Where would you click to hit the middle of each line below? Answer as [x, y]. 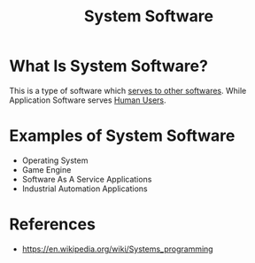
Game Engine [46, 169]
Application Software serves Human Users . [88, 100]
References [52, 224]
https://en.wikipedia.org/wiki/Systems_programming [118, 249]
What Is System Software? [108, 66]
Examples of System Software [122, 136]
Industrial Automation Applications [85, 189]
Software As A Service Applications [87, 179]
